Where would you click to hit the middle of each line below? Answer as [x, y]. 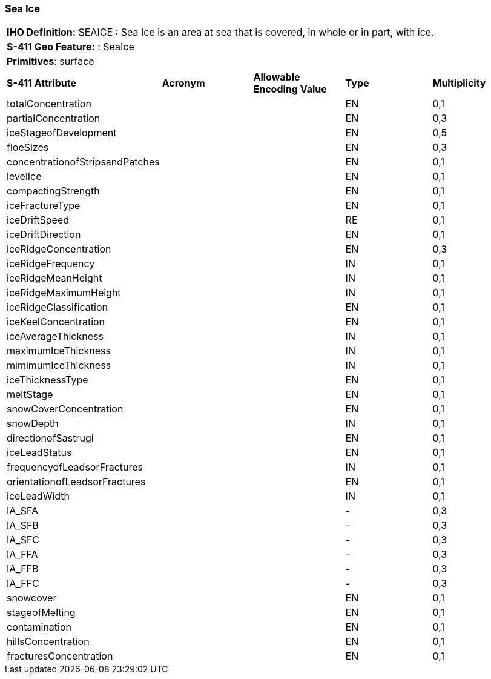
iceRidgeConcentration [59, 249]
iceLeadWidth [38, 496]
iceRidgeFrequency [51, 264]
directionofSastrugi [50, 438]
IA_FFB [23, 569]
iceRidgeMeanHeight [54, 278]
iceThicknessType [48, 380]
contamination [39, 627]
